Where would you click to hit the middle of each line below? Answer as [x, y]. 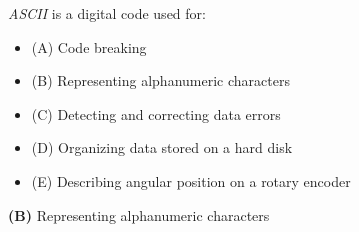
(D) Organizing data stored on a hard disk [162, 147]
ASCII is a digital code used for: [107, 13]
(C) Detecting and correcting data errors [156, 113]
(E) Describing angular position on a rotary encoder [191, 180]
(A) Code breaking [89, 46]
